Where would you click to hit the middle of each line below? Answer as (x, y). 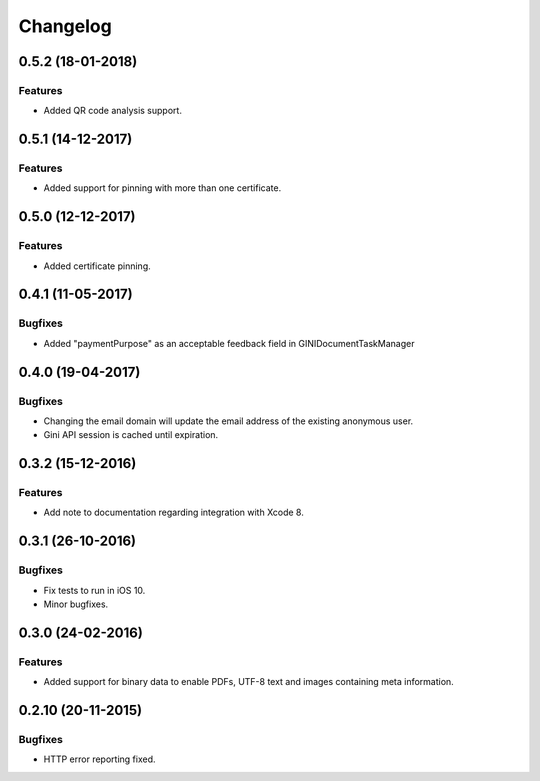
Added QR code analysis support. (112, 111)
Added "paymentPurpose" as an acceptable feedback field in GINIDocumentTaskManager (229, 343)
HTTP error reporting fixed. (99, 759)
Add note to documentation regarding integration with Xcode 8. (173, 512)
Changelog (65, 26)
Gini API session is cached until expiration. (131, 435)
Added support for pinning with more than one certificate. (162, 188)
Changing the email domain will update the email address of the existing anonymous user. (228, 421)
